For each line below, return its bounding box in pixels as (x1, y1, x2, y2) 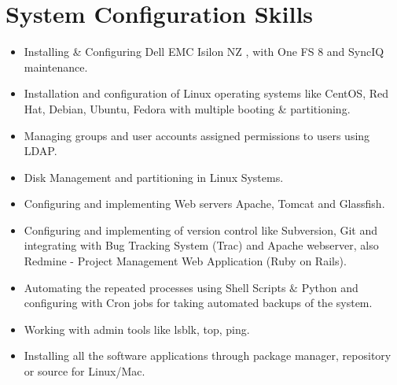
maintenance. (24, 58, 88, 75)
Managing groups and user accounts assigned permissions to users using (24, 127, 370, 143)
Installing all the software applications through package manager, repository (24, 347, 391, 364)
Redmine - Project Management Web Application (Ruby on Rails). (24, 253, 347, 269)
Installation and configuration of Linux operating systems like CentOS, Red (24, 85, 388, 102)
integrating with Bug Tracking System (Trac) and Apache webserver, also (24, 237, 379, 254)
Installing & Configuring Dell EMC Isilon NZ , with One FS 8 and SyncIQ (24, 43, 384, 60)
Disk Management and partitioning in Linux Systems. (24, 168, 284, 185)
